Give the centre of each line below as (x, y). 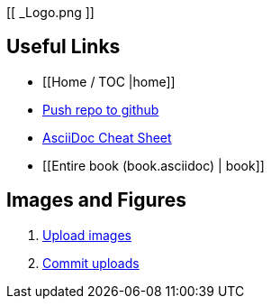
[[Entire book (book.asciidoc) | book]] (154, 165)
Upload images (87, 235)
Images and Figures (96, 200)
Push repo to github (101, 109)
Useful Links (63, 47)
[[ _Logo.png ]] (50, 12)
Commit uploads (91, 263)
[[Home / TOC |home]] (109, 81)
